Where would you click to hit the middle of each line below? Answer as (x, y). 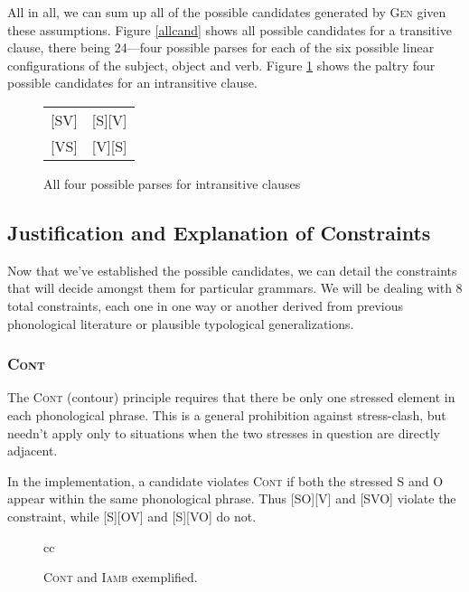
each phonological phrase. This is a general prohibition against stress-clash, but (227, 414)
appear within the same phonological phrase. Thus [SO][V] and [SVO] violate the (232, 498)
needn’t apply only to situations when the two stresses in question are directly (224, 432)
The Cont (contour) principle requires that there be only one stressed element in (231, 397)
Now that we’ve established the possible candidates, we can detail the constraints (232, 270)
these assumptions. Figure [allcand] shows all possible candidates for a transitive (230, 29)
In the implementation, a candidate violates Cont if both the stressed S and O (225, 480)
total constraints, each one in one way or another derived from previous (205, 305)
